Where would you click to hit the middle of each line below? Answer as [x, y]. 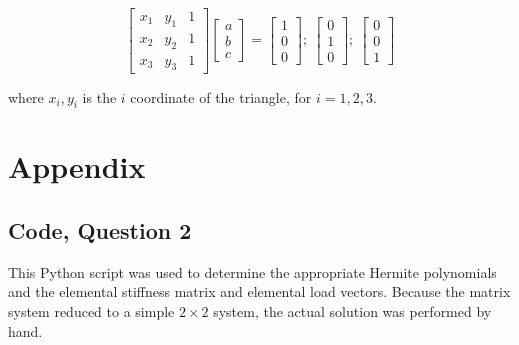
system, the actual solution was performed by [352, 311]
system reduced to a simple [91, 311]
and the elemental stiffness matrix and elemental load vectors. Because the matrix [259, 291]
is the [99, 96]
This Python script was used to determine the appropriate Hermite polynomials [252, 271]
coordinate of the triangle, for [221, 96]
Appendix [77, 166]
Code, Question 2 [100, 230]
